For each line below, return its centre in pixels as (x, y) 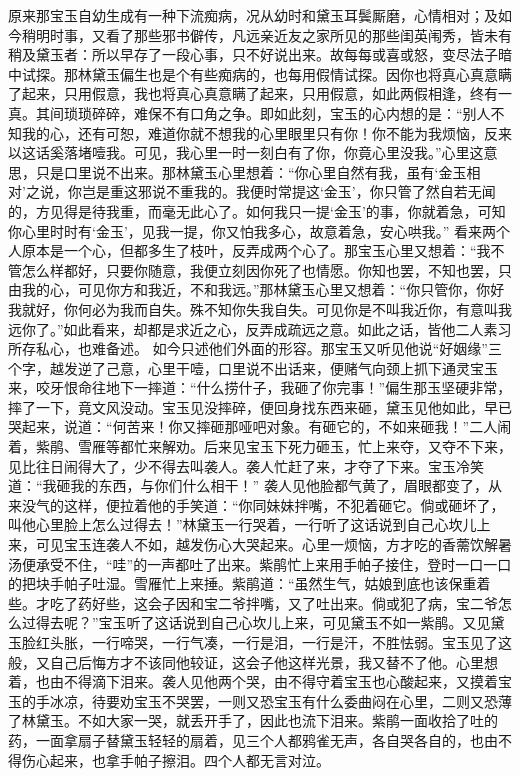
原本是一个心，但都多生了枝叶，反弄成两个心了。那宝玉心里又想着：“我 (256, 250)
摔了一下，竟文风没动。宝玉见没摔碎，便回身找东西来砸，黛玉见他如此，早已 (260, 406)
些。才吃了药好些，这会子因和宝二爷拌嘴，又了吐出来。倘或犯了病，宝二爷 (253, 602)
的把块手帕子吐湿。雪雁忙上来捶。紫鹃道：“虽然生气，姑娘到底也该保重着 (249, 583)
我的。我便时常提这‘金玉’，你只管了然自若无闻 (344, 191)
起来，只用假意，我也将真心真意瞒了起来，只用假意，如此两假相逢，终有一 (266, 93)
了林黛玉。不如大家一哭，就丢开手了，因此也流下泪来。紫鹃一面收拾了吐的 (253, 720)
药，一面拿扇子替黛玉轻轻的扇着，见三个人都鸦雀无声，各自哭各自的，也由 (253, 739)
